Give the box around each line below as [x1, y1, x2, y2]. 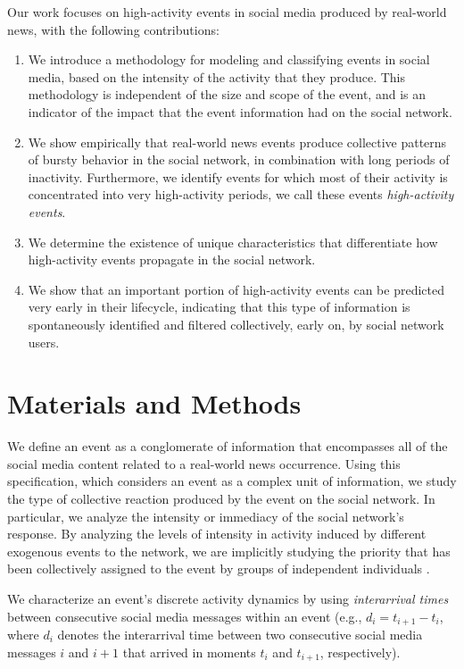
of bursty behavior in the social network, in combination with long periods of [28, 150, 450, 169]
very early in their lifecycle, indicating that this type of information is [28, 297, 410, 316]
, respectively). [319, 642, 401, 661]
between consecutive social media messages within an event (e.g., [7, 606, 362, 625]
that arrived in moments [122, 642, 256, 661]
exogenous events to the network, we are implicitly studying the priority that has [7, 541, 451, 560]
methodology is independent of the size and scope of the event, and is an [28, 85, 426, 104]
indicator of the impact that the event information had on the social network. [28, 102, 452, 121]
